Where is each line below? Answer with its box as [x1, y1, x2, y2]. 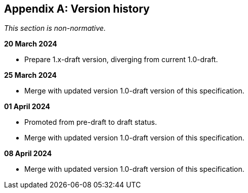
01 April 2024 [4, 102, 51, 111]
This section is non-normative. [4, 24, 106, 33]
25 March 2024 [4, 71, 57, 80]
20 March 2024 [4, 39, 57, 49]
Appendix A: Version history [4, 3, 150, 15]
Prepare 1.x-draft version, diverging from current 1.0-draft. [24, 55, 218, 64]
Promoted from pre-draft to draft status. [24, 118, 157, 127]
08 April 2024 [4, 149, 52, 158]
